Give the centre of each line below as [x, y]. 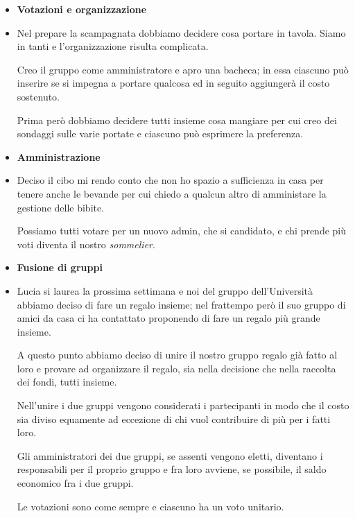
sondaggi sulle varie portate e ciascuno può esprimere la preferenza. [160, 133]
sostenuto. [38, 96]
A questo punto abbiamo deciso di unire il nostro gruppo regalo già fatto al [177, 355]
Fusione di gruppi [60, 267]
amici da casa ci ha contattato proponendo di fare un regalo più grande [168, 318]
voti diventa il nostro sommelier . [86, 244]
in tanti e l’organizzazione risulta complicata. [113, 46]
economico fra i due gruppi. [75, 483]
